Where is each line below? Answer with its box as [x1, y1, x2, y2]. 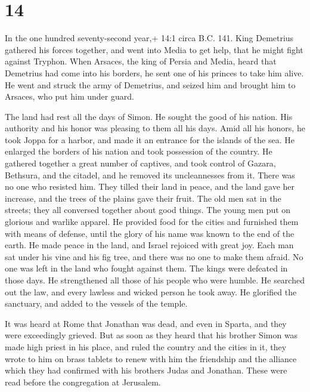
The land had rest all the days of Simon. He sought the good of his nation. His [5, 110, 293, 122]
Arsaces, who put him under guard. [5, 90, 134, 103]
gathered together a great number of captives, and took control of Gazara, [5, 157, 276, 169]
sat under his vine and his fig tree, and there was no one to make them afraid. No [5, 250, 303, 263]
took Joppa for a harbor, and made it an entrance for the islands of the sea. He [5, 133, 294, 146]
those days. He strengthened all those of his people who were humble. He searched [5, 274, 305, 286]
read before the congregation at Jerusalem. [5, 375, 161, 388]
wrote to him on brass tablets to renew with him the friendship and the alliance [5, 352, 297, 365]
